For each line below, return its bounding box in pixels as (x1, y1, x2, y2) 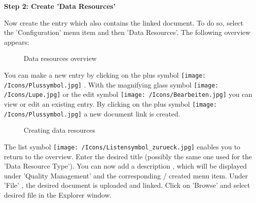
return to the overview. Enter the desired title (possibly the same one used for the (4, 151, 252, 161)
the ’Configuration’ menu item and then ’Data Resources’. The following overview (4, 27, 251, 37)
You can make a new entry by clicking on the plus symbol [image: (4, 69, 206, 80)
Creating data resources (24, 125, 95, 135)
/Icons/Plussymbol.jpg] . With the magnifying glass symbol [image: (4, 79, 219, 89)
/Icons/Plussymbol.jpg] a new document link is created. (4, 108, 181, 118)
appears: (4, 36, 30, 47)
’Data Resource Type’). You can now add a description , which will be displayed (4, 161, 247, 171)
